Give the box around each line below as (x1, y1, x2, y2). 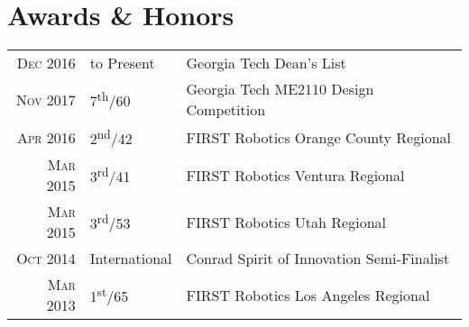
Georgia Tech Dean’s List (186, 52, 346, 74)
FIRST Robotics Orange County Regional (186, 126, 452, 148)
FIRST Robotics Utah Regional (186, 211, 386, 232)
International (89, 248, 172, 269)
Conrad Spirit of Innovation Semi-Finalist (186, 248, 450, 269)
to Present (89, 52, 155, 74)
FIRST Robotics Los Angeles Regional (186, 284, 430, 305)
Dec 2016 (16, 52, 76, 74)
